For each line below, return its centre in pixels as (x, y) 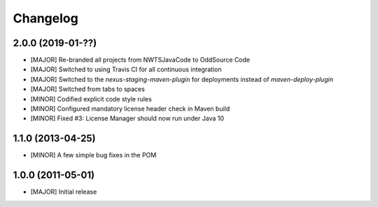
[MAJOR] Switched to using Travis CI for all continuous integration (126, 69)
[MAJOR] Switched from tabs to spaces (87, 89)
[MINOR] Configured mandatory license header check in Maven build (130, 109)
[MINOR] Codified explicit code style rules (91, 99)
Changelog (45, 18)
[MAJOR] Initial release (64, 192)
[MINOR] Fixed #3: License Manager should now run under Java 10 (127, 118)
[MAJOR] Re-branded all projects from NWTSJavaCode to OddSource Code (140, 60)
